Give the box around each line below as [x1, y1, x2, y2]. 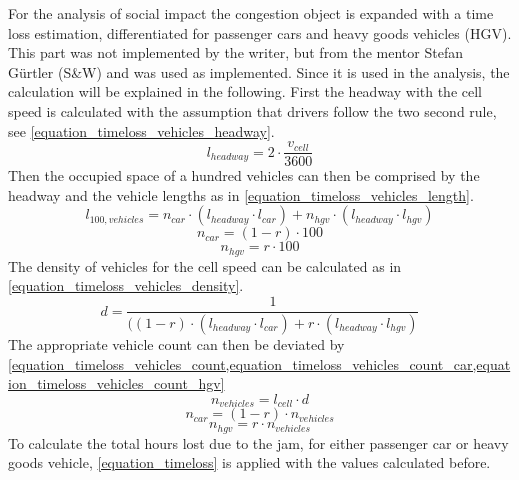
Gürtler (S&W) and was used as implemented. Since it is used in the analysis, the [8, 61, 510, 82]
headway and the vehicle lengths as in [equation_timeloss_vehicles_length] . [8, 184, 474, 205]
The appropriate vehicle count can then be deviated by [8, 333, 345, 354]
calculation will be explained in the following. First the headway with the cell [8, 81, 482, 102]
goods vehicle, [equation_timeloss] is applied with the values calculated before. [8, 452, 491, 473]
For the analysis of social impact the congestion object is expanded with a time [8, 3, 494, 23]
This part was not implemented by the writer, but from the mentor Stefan [8, 42, 463, 63]
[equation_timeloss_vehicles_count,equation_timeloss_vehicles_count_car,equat [8, 353, 511, 374]
